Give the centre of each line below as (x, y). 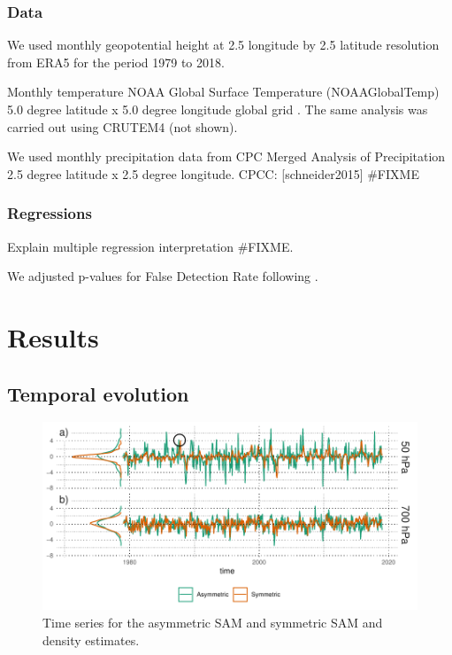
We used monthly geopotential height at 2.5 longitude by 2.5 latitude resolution (223, 45)
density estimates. (91, 639)
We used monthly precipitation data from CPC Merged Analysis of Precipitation (226, 156)
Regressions (50, 213)
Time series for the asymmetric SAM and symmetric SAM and (213, 622)
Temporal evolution (98, 393)
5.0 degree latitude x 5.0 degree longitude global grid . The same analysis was (218, 109)
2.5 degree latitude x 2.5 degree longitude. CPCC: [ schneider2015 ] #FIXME (213, 173)
